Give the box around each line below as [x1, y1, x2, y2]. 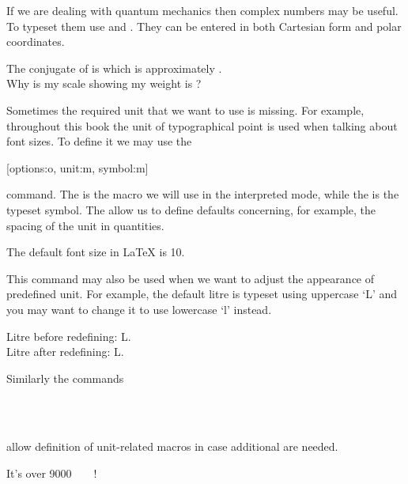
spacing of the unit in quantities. [6, 217, 164, 233]
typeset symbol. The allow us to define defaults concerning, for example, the [6, 201, 376, 217]
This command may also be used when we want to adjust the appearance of [6, 270, 375, 286]
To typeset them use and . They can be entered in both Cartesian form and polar [6, 17, 402, 34]
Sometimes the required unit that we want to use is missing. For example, [6, 101, 365, 118]
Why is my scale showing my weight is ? [6, 75, 202, 92]
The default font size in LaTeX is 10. [6, 244, 185, 260]
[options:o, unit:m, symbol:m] [6, 159, 149, 176]
